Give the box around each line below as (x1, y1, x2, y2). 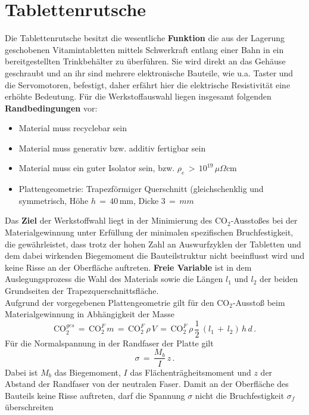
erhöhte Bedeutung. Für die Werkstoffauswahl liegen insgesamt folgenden (5, 90, 271, 103)
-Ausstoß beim (232, 296, 285, 308)
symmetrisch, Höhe (18, 194, 89, 206)
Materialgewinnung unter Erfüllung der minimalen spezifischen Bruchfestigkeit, (5, 226, 294, 239)
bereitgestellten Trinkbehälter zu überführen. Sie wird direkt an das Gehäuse (5, 55, 286, 67)
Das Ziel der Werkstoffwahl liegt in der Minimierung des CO (5, 214, 228, 227)
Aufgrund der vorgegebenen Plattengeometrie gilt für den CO (5, 296, 230, 308)
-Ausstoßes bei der (230, 214, 298, 227)
